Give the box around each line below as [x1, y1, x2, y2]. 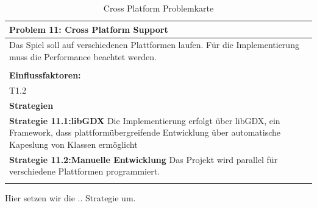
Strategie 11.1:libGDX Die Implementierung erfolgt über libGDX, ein [9, 114, 280, 127]
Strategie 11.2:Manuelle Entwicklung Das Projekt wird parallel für [9, 153, 278, 165]
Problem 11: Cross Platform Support [9, 23, 168, 35]
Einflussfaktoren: [9, 69, 81, 81]
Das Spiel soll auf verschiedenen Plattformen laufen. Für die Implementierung [9, 38, 299, 51]
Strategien [9, 99, 54, 111]
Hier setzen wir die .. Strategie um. [5, 191, 136, 204]
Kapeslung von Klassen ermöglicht [9, 137, 138, 150]
